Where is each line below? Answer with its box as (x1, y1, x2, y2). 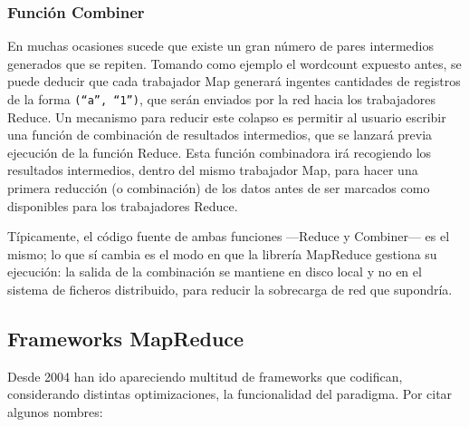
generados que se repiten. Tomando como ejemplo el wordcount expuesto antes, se (7, 53, 462, 73)
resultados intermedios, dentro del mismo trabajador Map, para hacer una (7, 160, 418, 180)
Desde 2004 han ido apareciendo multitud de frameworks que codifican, (7, 366, 403, 385)
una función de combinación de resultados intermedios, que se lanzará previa (7, 125, 433, 144)
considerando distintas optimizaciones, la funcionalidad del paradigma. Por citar (7, 384, 453, 403)
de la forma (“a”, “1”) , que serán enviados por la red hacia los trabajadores (7, 90, 436, 108)
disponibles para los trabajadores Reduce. (7, 196, 238, 215)
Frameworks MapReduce (7, 324, 244, 352)
